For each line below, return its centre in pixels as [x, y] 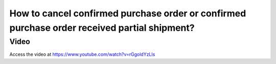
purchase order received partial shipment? [102, 28]
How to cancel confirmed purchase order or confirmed [128, 13]
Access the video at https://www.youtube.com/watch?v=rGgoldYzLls [82, 54]
